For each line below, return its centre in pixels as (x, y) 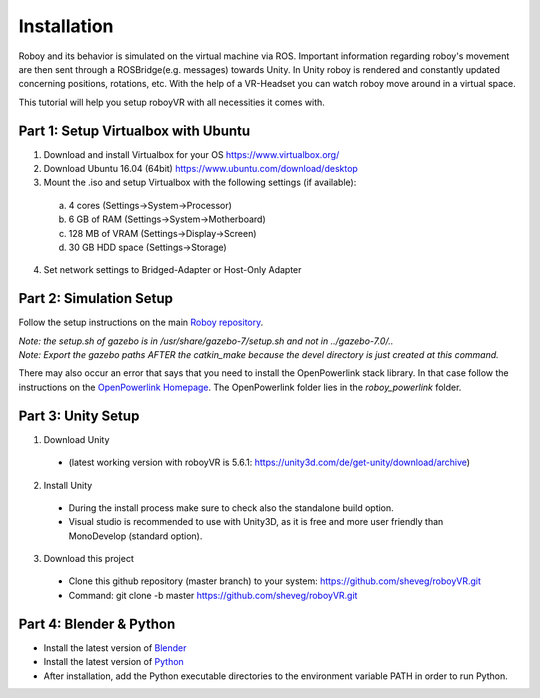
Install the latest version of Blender (115, 647)
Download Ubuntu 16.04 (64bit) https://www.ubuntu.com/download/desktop (201, 169)
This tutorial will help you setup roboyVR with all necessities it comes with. (171, 102)
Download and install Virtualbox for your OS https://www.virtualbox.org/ (191, 154)
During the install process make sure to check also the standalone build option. (231, 507)
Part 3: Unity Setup (79, 415)
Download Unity (76, 439)
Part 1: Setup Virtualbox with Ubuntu (134, 130)
